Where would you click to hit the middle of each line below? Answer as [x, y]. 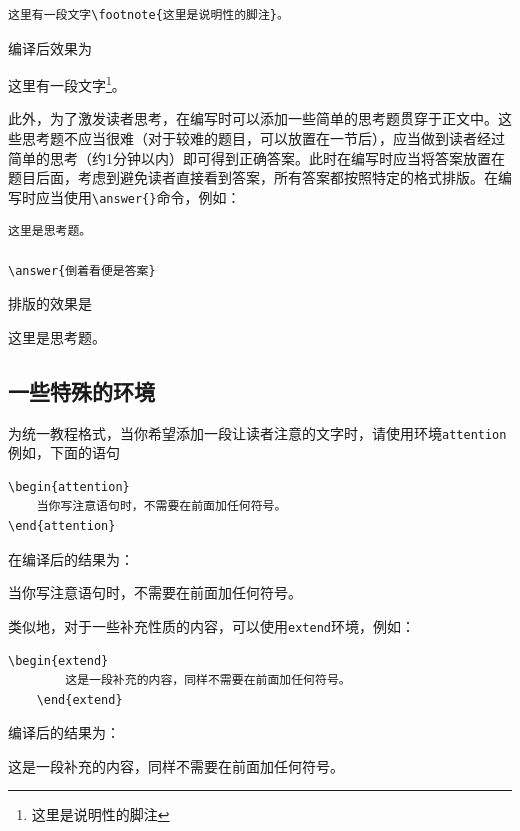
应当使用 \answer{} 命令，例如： [138, 196]
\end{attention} [62, 526]
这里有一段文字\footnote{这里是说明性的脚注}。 [148, 15]
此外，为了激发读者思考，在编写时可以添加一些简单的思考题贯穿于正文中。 [253, 118]
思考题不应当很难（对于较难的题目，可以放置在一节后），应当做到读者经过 [263, 138]
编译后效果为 [50, 47]
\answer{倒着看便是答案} [82, 270]
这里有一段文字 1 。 [67, 83]
